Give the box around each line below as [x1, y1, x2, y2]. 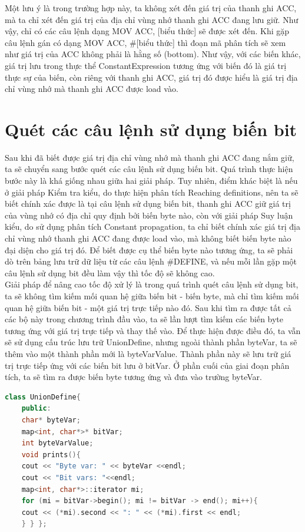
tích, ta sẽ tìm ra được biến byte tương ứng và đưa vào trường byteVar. [5, 371, 262, 383]
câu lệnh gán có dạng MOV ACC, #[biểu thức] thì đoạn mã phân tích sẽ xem [5, 36, 286, 48]
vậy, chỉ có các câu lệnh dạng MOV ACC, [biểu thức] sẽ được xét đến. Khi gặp [5, 25, 290, 37]
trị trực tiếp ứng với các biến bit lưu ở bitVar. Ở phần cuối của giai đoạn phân [5, 359, 290, 371]
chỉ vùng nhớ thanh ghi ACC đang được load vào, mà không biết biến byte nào [5, 232, 291, 244]
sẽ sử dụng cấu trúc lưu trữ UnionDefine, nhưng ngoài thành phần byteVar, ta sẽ [5, 336, 297, 348]
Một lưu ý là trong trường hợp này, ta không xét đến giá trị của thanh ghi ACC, [5, 2, 297, 14]
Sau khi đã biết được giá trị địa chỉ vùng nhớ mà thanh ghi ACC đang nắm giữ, [5, 151, 294, 163]
